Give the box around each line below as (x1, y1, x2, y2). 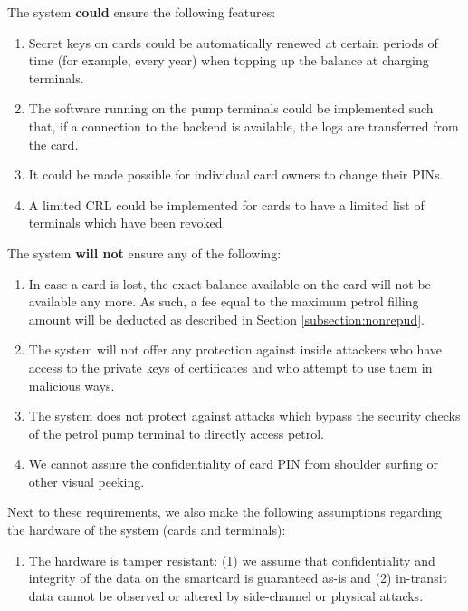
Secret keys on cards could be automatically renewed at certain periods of (28, 33, 438, 52)
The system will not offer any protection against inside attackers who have (28, 340, 443, 359)
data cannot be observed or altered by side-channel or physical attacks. (28, 586, 424, 605)
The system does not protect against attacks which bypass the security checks (28, 406, 461, 425)
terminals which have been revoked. (28, 213, 226, 232)
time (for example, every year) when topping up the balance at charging (28, 51, 429, 70)
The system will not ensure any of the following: (7, 243, 282, 262)
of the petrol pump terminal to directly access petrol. (28, 423, 324, 442)
